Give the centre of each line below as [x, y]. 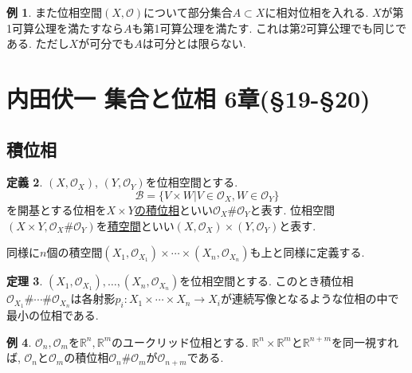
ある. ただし [38, 43]
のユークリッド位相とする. [180, 342]
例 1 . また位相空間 [54, 12]
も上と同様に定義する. [307, 252]
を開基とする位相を [57, 209]
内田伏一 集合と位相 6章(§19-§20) [188, 98]
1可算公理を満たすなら [65, 27]
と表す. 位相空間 [292, 209]
